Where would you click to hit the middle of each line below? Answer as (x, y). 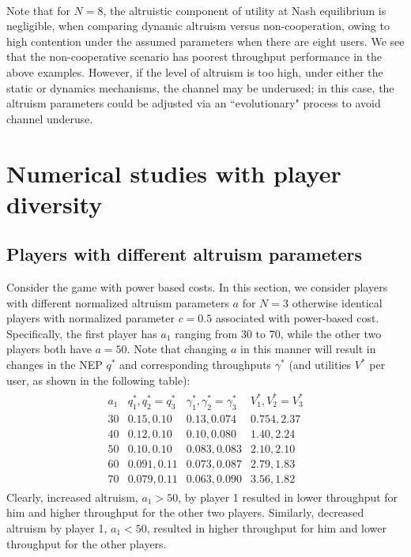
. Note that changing (177, 349)
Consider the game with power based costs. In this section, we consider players (197, 287)
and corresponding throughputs (196, 365)
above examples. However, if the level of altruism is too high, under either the (195, 72)
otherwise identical (337, 302)
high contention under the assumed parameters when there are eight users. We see (205, 41)
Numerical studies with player (174, 173)
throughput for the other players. (87, 543)
